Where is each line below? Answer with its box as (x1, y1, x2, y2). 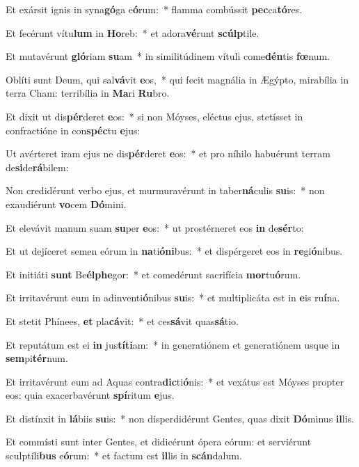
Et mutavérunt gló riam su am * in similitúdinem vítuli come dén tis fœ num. (6, 49, 330, 63)
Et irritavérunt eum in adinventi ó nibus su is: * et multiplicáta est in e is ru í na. (6, 290, 340, 305)
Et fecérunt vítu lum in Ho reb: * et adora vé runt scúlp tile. (6, 25, 260, 40)
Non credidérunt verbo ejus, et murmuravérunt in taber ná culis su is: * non (6, 183, 325, 198)
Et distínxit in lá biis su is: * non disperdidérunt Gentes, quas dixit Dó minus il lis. (6, 411, 354, 425)
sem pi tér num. (6, 351, 68, 365)
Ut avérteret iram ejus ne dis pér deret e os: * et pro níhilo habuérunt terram (6, 146, 330, 161)
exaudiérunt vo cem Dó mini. (6, 196, 127, 211)
